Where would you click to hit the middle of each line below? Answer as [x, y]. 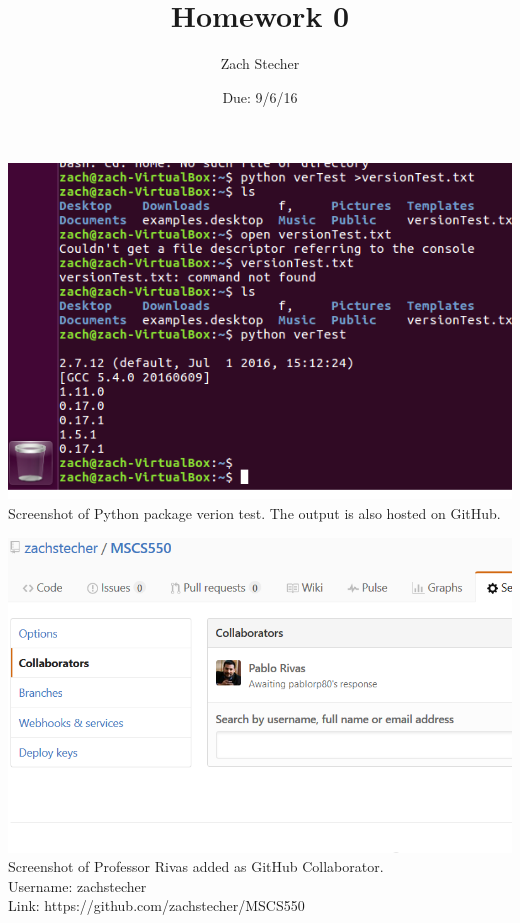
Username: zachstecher [77, 885]
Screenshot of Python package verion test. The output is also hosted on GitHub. [254, 512]
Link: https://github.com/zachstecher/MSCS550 [156, 905]
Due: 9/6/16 [260, 96]
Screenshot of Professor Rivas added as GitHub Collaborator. [196, 866]
